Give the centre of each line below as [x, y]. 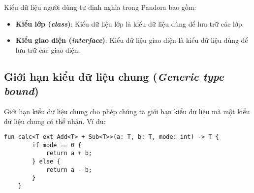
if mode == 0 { [57, 145]
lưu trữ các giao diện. [48, 49]
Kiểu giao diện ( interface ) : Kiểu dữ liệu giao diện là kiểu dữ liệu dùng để [132, 40]
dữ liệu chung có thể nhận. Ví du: [55, 121]
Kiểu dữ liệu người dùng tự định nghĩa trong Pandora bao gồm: [100, 7]
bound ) [21, 91]
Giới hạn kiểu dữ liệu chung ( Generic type [114, 76]
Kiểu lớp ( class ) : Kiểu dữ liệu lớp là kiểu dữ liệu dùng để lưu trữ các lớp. [130, 23]
